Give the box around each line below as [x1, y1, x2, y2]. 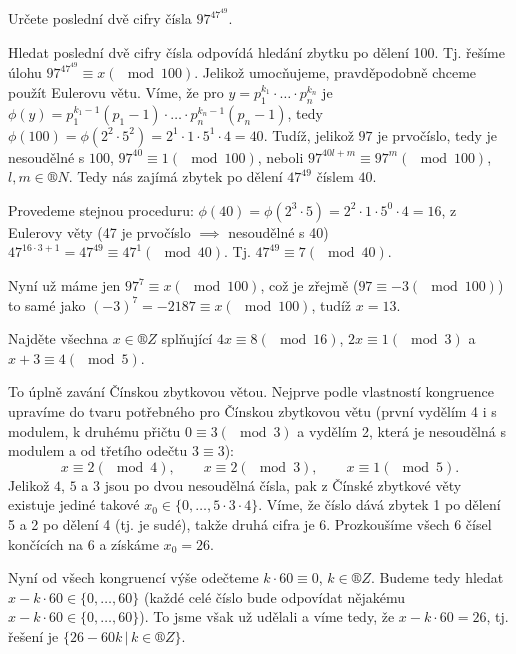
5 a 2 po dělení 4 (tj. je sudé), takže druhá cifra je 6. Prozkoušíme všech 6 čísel [8, 514, 492, 535]
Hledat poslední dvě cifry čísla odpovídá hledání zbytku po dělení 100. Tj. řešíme [8, 41, 505, 62]
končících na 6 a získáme [8, 533, 159, 554]
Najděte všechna [8, 328, 109, 349]
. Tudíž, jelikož [263, 124, 354, 145]
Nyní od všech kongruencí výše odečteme [8, 567, 259, 588]
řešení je [8, 625, 59, 646]
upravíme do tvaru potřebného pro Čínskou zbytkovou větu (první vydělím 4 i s [8, 401, 497, 422]
